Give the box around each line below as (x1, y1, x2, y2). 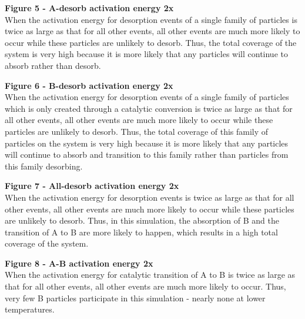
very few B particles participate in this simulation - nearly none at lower (5, 291, 266, 304)
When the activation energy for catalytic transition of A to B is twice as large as (5, 268, 296, 281)
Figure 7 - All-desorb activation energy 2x (5, 180, 179, 192)
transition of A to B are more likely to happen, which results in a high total (5, 225, 278, 238)
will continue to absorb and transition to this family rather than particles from (5, 148, 289, 161)
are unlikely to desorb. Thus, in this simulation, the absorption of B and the (5, 214, 280, 227)
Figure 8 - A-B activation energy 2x (5, 257, 153, 269)
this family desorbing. (5, 159, 83, 172)
